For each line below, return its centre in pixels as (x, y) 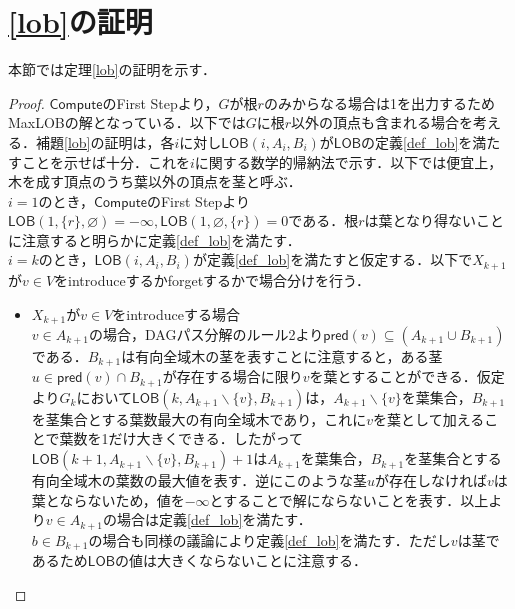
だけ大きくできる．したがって (205, 438)
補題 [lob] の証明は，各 (105, 141)
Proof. (26, 102)
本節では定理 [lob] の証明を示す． (112, 69)
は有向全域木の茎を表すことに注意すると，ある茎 (282, 355)
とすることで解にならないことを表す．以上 (349, 499)
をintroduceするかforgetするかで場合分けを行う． (212, 279)
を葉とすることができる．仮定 (407, 376)
